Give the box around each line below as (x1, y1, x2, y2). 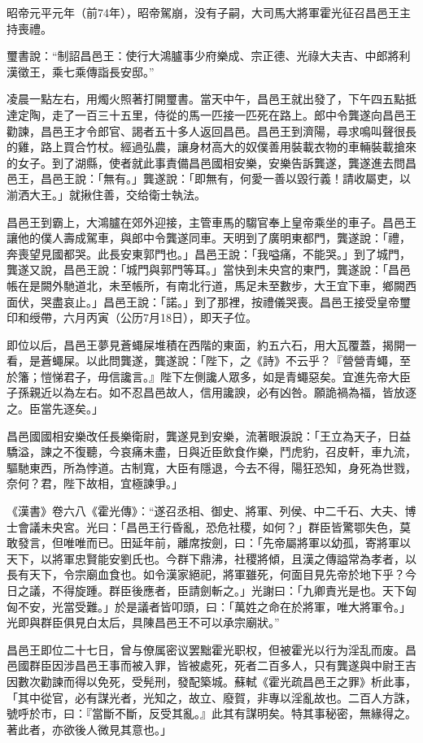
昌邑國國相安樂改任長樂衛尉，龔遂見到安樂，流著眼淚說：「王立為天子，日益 (7, 427, 411, 444)
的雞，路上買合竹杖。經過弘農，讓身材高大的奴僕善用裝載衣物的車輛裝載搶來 (7, 138, 416, 155)
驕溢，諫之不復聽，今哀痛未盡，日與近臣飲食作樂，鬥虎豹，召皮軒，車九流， (7, 443, 416, 460)
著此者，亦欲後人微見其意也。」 (7, 720, 172, 737)
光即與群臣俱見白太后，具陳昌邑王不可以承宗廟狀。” (7, 614, 280, 631)
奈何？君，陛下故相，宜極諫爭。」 (7, 475, 183, 492)
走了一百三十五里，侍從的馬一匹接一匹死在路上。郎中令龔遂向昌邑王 (51, 106, 416, 123)
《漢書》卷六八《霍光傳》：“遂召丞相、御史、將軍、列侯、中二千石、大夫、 (7, 502, 405, 519)
